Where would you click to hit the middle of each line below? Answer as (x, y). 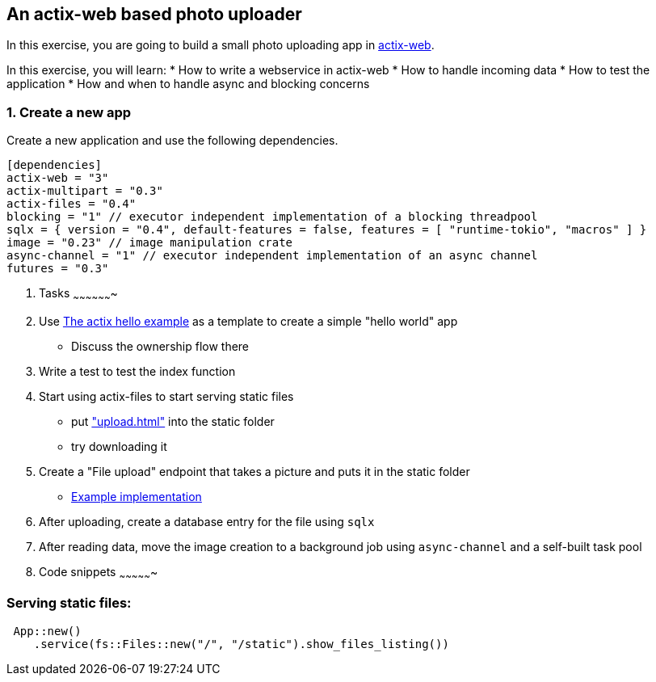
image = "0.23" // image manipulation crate (150, 243)
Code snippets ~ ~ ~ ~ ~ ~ (99, 573)
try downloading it (119, 446)
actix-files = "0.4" (71, 204)
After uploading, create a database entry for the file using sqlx (207, 521)
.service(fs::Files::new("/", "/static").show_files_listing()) (241, 644)
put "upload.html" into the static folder (173, 421)
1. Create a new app (69, 112)
